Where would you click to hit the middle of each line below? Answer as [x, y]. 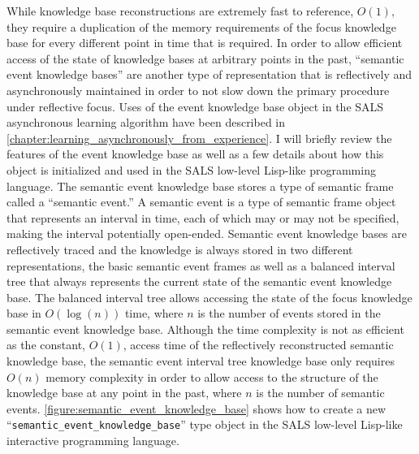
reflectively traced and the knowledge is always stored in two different [180, 249]
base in [24, 313]
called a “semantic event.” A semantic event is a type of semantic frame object [201, 202]
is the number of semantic [320, 393]
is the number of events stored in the [289, 313]
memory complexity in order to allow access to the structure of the [212, 376]
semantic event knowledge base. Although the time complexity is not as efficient [205, 329]
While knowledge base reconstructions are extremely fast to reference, [180, 11]
